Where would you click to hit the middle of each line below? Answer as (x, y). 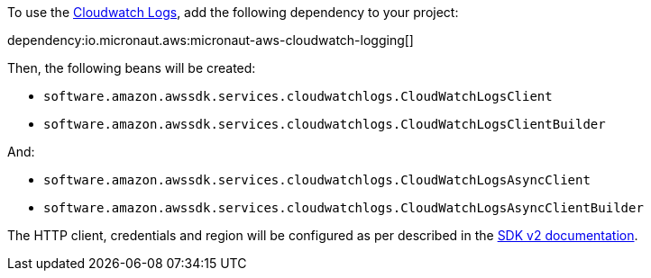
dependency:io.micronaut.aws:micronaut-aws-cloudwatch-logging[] (211, 40)
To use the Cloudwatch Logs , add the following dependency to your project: (233, 12)
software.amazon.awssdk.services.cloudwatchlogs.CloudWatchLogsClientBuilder (325, 124)
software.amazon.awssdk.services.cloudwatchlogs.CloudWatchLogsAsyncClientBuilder (344, 208)
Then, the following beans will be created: (132, 68)
